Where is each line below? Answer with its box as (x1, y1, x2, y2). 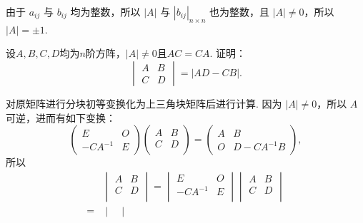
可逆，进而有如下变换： (6, 110, 116, 125)
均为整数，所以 (70, 4, 141, 19)
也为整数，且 (209, 4, 269, 19)
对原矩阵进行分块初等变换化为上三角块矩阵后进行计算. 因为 (6, 95, 282, 110)
